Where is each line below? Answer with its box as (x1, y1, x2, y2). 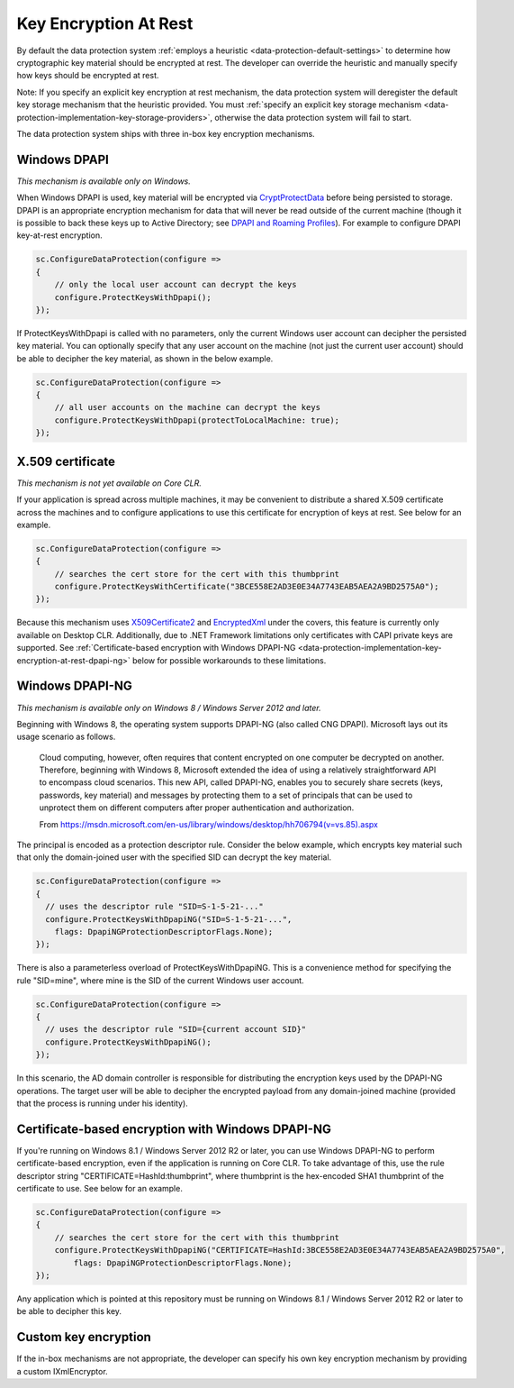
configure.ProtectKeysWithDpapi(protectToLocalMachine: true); (54, 415, 340, 425)
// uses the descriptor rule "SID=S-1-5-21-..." (45, 901, 265, 912)
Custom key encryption (16, 1329, 152, 1345)
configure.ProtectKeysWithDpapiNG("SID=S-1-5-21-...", (45, 914, 293, 924)
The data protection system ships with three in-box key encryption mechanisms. (16, 128, 315, 139)
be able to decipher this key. (16, 1306, 122, 1317)
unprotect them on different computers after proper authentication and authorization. (39, 802, 355, 813)
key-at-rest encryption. (16, 230, 103, 241)
